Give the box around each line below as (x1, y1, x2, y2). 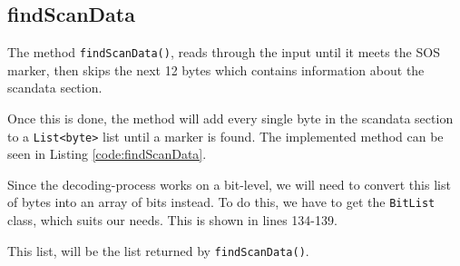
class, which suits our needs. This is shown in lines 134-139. (7, 211, 338, 230)
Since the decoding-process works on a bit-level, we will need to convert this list (7, 174, 451, 193)
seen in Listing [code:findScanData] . (7, 144, 207, 163)
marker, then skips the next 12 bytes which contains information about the (7, 60, 425, 79)
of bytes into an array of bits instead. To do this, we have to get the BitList (7, 192, 436, 212)
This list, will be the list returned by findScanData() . (7, 241, 309, 260)
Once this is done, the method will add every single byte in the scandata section (7, 109, 454, 128)
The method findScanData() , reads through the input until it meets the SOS (7, 43, 440, 62)
